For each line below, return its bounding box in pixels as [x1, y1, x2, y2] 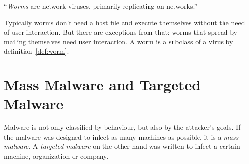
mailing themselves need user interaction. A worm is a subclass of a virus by [4, 36, 233, 46]
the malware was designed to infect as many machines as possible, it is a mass [4, 131, 239, 142]
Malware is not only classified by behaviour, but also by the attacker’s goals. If [4, 122, 241, 132]
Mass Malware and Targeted [4, 75, 201, 95]
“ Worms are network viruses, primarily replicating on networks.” [4, 1, 198, 11]
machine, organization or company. [4, 151, 109, 161]
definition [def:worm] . [4, 46, 69, 56]
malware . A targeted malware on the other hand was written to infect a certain [4, 141, 240, 151]
